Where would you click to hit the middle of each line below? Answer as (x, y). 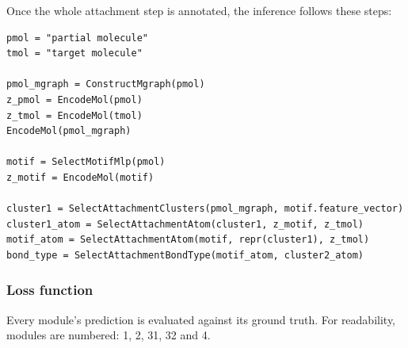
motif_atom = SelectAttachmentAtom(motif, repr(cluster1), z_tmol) (188, 240)
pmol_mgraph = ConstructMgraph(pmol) (106, 84)
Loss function (50, 290)
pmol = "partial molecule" (77, 38)
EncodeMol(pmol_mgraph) (69, 131)
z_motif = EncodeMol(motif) (80, 177)
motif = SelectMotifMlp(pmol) (86, 162)
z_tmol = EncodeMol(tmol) (74, 115)
